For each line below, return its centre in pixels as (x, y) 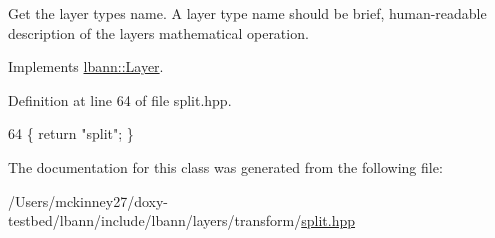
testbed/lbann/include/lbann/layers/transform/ (155, 220)
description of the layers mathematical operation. (158, 32)
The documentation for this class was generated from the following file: (225, 166)
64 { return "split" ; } (71, 133)
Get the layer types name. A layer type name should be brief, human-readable (247, 13)
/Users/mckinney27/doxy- (88, 200)
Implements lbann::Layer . (86, 66)
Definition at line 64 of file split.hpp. (120, 99)
